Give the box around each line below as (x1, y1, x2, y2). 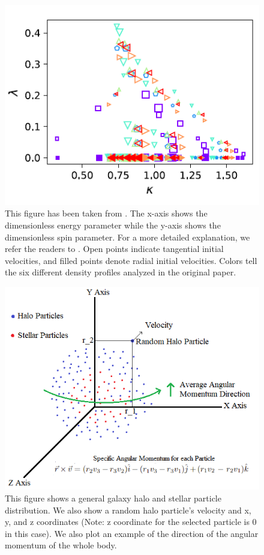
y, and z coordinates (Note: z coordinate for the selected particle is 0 (5, 515, 257, 528)
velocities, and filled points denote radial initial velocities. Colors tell (5, 254, 257, 266)
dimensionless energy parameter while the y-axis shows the (5, 218, 221, 231)
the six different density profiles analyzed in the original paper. (5, 266, 236, 278)
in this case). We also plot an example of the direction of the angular (5, 527, 259, 539)
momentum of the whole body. (5, 539, 117, 551)
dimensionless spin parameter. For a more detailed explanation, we (5, 230, 250, 243)
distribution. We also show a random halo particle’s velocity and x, (5, 503, 251, 516)
